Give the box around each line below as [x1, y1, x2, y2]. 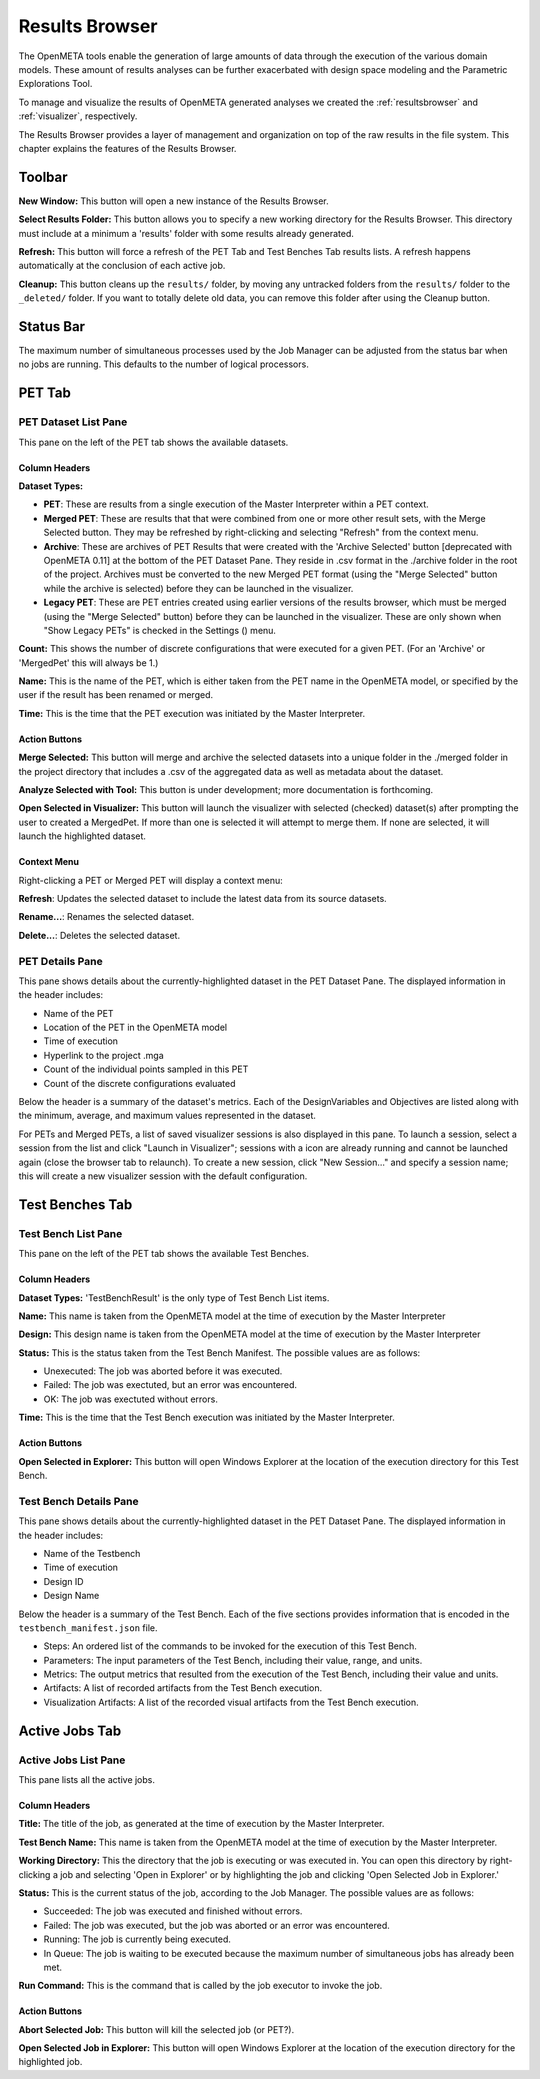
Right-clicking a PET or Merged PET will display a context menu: [18, 874, 284, 886]
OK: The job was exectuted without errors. [43, 1393, 219, 1405]
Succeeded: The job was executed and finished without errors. [43, 1905, 303, 1917]
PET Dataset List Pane [18, 415, 128, 429]
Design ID [43, 1575, 84, 1587]
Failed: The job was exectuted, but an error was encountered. [43, 1379, 298, 1391]
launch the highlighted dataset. [18, 830, 147, 842]
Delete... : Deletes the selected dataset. [18, 929, 180, 941]
